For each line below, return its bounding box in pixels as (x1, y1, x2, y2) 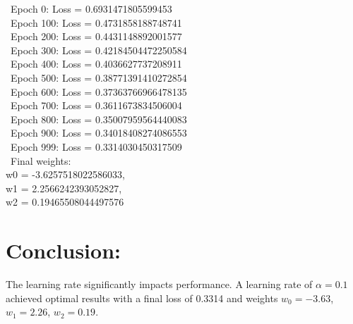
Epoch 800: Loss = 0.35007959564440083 (10, 111, 187, 126)
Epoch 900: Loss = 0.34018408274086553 (10, 125, 187, 140)
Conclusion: (6, 236, 121, 265)
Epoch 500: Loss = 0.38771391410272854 (10, 70, 187, 85)
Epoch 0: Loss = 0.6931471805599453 (10, 1, 172, 15)
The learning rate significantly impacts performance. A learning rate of (6, 277, 313, 292)
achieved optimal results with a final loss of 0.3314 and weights (6, 290, 278, 305)
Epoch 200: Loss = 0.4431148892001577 (10, 29, 182, 44)
